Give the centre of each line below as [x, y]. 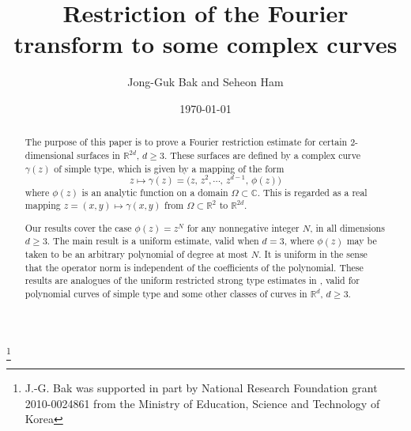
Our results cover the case [78, 227]
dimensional [49, 155]
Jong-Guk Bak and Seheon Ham [205, 82]
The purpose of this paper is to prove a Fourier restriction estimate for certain [186, 142]
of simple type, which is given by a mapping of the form [169, 168]
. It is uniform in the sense [313, 254]
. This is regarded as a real [312, 192]
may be [362, 241]
